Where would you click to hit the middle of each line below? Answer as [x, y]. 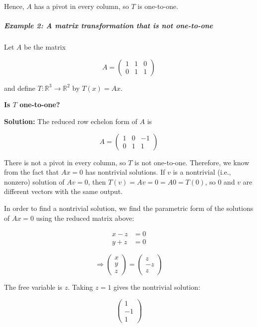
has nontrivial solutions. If [125, 172]
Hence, [14, 6]
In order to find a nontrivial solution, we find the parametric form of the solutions [129, 208]
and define [20, 88]
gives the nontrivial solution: [157, 287]
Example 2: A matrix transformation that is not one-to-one [109, 26]
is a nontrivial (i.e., [202, 172]
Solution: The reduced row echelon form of [71, 121]
